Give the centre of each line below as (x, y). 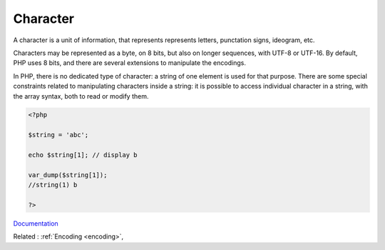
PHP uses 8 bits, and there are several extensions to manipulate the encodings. (129, 63)
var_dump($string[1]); (68, 175)
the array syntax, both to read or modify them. (81, 96)
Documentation (36, 223)
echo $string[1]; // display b (83, 155)
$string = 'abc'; (58, 135)
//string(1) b (53, 185)
